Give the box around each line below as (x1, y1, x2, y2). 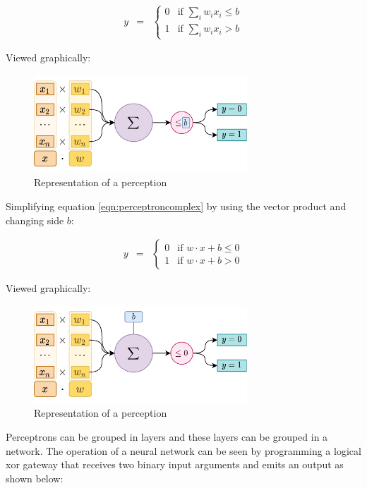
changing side (6, 212, 64, 227)
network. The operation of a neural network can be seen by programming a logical (6, 443, 361, 458)
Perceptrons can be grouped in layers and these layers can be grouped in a (6, 429, 328, 444)
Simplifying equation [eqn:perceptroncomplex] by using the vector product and (6, 199, 347, 213)
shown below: (6, 470, 64, 485)
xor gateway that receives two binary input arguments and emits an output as (6, 457, 344, 472)
